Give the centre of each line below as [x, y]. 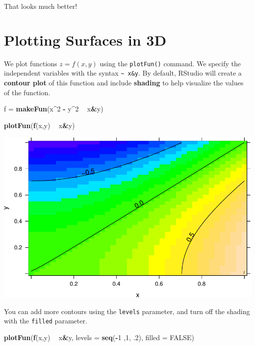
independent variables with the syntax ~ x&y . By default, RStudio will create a [123, 73]
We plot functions [31, 63]
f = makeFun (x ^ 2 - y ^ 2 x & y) [54, 109]
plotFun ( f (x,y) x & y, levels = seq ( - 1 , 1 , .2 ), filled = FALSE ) [99, 337]
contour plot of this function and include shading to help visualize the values [124, 83]
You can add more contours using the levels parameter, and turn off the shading [127, 311]
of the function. [27, 92]
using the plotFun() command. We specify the [170, 63]
